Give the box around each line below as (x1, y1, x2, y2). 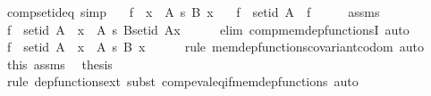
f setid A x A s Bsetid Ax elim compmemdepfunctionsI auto (6, 20, 410, 38)
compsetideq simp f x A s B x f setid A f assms (6, 3, 380, 20)
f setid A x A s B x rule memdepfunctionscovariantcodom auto (6, 37, 425, 56)
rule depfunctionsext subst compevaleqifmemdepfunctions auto (6, 72, 359, 91)
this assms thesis (6, 54, 113, 73)
